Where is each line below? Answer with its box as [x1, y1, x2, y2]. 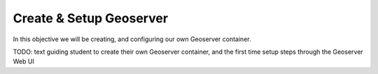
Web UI [13, 57, 34, 66]
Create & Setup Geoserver [13, 10, 168, 26]
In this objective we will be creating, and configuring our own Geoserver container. [13, 35, 251, 43]
